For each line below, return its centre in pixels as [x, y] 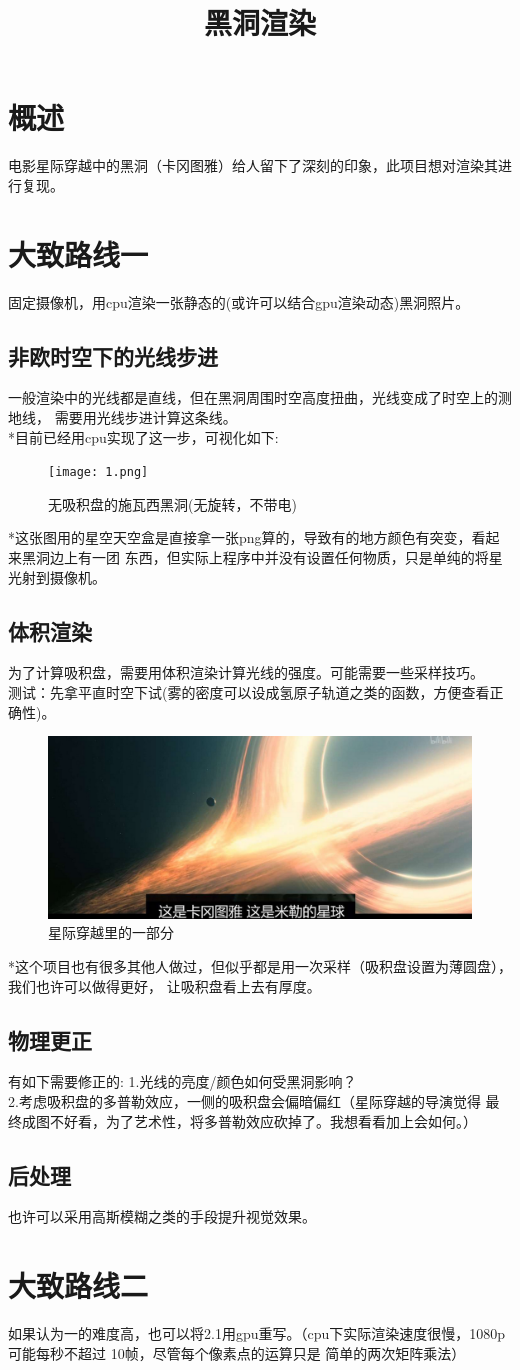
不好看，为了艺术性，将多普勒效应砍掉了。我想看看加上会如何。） [263, 1120]
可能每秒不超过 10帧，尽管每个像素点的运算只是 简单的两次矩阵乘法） [237, 1352]
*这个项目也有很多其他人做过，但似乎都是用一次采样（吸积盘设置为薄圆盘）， [260, 966]
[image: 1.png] [98, 472]
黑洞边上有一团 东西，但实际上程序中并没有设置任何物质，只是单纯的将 [255, 557]
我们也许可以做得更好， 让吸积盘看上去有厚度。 [164, 985]
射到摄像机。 [63, 576]
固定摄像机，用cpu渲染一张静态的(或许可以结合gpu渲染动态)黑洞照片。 [239, 301]
